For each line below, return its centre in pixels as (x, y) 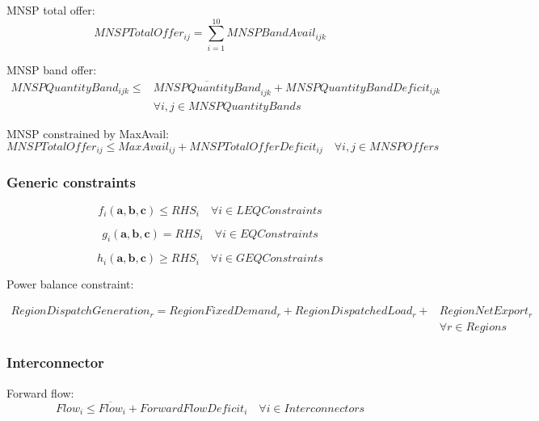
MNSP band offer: (52, 69)
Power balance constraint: (70, 284)
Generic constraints (71, 182)
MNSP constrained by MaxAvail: (88, 134)
